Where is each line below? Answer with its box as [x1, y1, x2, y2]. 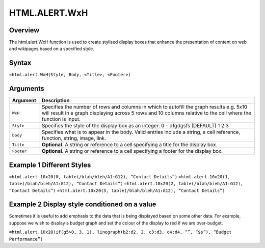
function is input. [42, 116, 81, 123]
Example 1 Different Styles [9, 161, 91, 169]
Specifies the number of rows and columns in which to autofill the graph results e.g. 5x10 [42, 104, 247, 110]
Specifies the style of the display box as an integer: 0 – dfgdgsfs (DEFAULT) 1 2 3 [42, 122, 229, 129]
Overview [9, 26, 40, 34]
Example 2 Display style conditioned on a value [9, 200, 157, 209]
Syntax [9, 59, 31, 67]
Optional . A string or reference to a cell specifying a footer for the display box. [42, 148, 223, 155]
